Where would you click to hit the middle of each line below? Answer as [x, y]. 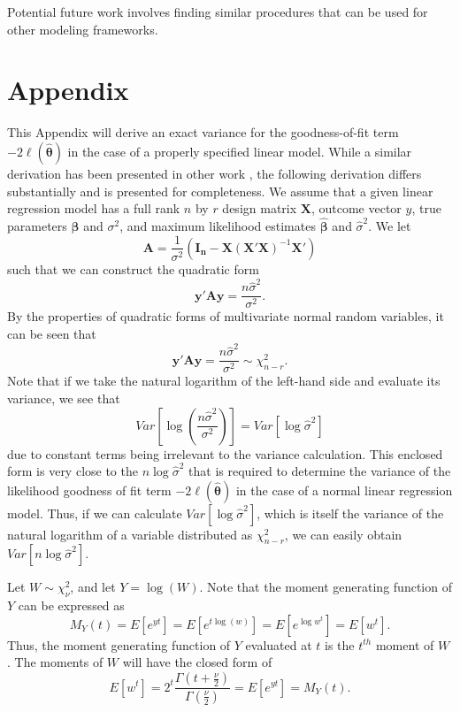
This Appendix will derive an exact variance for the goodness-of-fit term [203, 132]
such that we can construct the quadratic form [133, 268]
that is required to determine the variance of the [320, 471]
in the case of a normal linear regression [344, 490]
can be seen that [52, 333]
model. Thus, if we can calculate [95, 513]
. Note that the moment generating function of [326, 587]
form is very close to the [73, 471]
